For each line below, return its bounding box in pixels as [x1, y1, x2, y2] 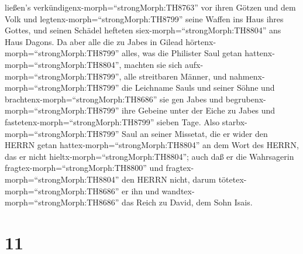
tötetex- [218, 173, 247, 185]
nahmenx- [229, 70, 265, 82]
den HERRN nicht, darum [122, 173, 216, 185]
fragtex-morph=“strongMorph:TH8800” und [5, 162, 163, 174]
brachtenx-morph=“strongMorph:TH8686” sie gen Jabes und [5, 92, 223, 105]
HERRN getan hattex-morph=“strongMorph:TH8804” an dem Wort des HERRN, [5, 139, 299, 151]
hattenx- [245, 47, 275, 59]
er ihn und [122, 184, 159, 197]
